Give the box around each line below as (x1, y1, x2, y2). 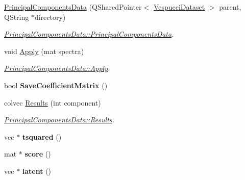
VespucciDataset (153, 2, 205, 12)
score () (24, 148, 51, 159)
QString (4, 11, 29, 22)
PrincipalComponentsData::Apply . (4, 63, 110, 73)
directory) (34, 11, 66, 22)
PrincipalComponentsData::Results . (4, 114, 114, 125)
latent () (22, 165, 52, 176)
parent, (219, 2, 241, 12)
